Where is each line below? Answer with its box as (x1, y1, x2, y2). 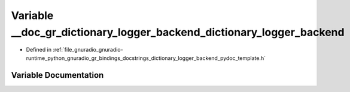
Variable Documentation (11, 70, 104, 80)
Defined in (26, 46, 52, 53)
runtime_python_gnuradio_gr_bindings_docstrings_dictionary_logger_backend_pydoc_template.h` (26, 54, 266, 62)
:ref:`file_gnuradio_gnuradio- (53, 46, 123, 53)
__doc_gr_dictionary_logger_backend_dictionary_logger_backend (11, 26, 345, 39)
